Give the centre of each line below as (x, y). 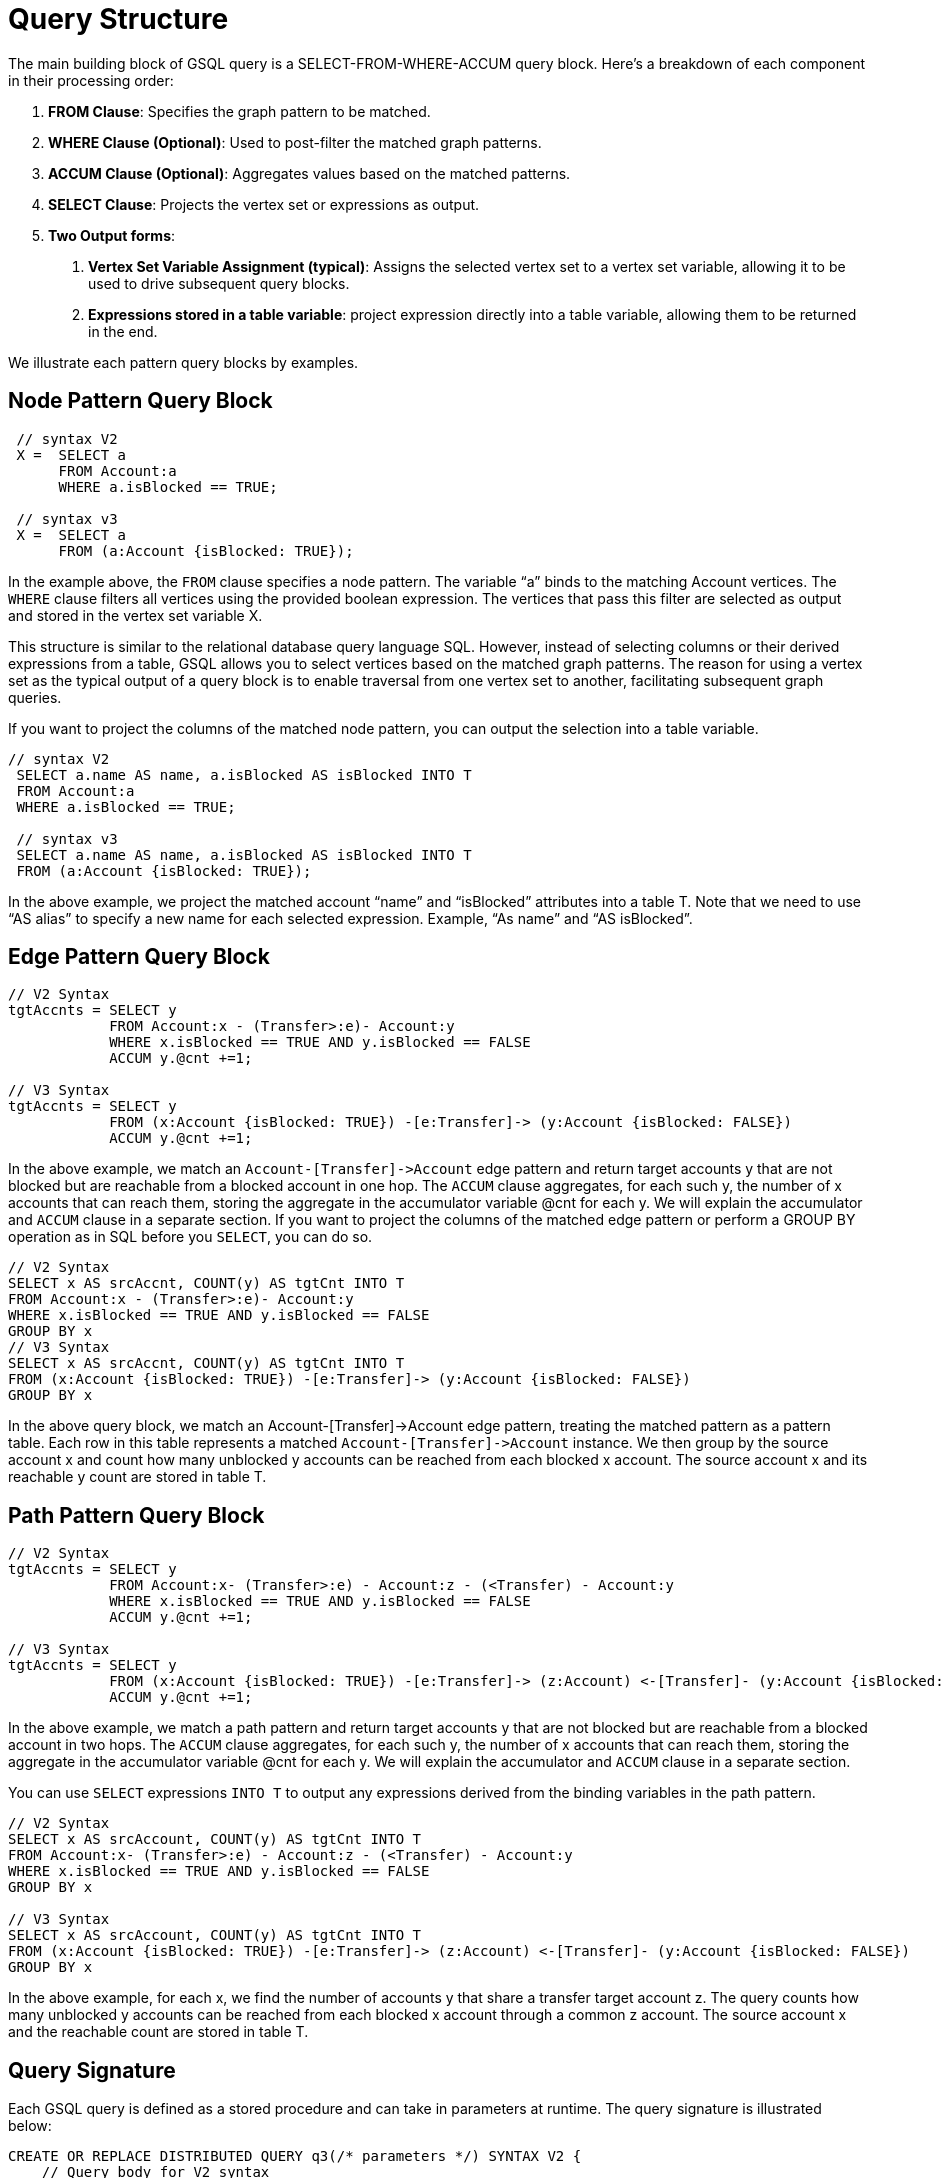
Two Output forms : (112, 235)
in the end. (123, 331)
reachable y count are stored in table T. (137, 1477)
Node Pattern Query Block (140, 401)
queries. (35, 697)
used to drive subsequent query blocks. (219, 283)
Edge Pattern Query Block (139, 957)
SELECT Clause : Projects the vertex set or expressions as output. (264, 204)
